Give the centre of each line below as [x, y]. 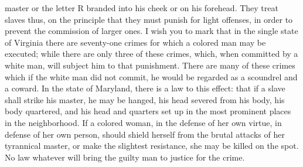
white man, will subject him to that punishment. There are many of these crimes [150, 65]
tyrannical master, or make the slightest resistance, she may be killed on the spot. [152, 146]
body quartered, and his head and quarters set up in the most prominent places [148, 111]
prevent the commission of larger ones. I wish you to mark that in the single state [151, 31]
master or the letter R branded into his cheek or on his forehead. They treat [142, 8]
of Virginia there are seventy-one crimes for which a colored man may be [135, 42]
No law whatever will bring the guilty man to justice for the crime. [125, 157]
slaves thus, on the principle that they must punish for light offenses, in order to [149, 19]
